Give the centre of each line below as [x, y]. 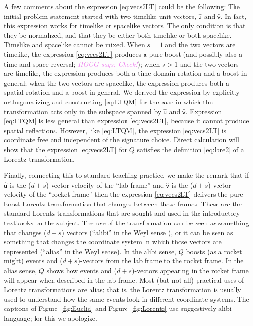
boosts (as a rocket [214, 251]
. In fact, [234, 16]
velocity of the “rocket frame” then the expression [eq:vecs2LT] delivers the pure [124, 194]
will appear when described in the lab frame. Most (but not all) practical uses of [124, 280]
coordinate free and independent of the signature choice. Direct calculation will [122, 140]
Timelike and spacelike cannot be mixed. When [74, 44]
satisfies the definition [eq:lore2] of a [190, 149]
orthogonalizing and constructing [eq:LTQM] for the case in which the [108, 101]
